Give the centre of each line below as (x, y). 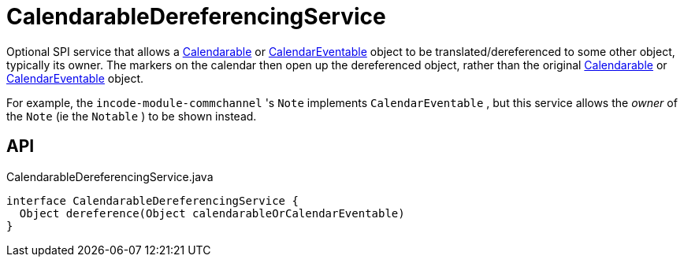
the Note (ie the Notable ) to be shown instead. (132, 116)
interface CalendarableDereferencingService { (152, 200)
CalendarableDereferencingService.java (110, 176)
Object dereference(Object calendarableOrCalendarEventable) (212, 213)
